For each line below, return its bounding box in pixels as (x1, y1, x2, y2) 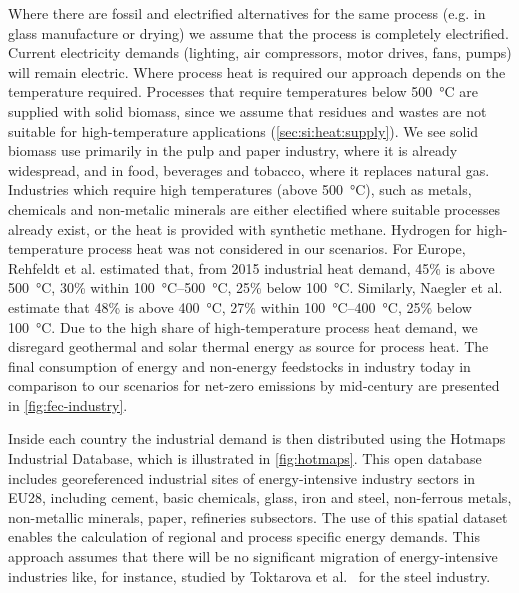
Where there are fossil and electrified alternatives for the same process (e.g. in (8, 3, 486, 23)
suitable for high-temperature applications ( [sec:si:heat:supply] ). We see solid (8, 120, 479, 141)
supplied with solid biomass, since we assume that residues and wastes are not (8, 100, 487, 121)
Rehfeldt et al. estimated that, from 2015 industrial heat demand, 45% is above (8, 257, 495, 278)
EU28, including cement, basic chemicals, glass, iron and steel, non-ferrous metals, (8, 487, 512, 508)
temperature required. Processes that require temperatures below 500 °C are (8, 81, 479, 102)
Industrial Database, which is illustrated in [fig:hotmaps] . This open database (8, 448, 482, 469)
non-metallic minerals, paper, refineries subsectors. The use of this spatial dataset (8, 506, 508, 527)
